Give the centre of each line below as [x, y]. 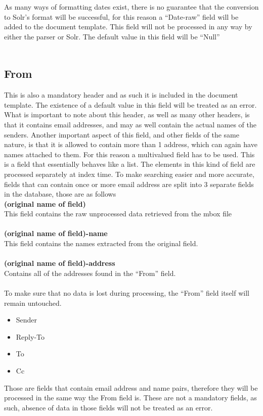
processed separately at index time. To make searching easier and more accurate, [129, 174]
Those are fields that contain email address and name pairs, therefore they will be [131, 387]
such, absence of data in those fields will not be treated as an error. [108, 407]
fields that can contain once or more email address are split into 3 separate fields [129, 184]
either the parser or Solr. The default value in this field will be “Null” [112, 36]
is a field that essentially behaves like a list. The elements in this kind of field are [130, 164]
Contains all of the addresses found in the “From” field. [90, 273]
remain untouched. [33, 303]
